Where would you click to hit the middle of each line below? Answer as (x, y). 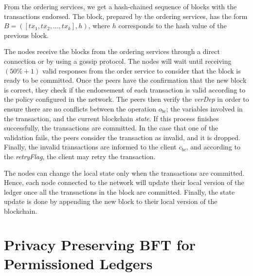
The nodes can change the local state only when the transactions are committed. (124, 173)
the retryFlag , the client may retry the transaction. (80, 156)
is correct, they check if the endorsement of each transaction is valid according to (125, 89)
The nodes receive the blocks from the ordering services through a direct (112, 51)
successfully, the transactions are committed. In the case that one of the (111, 128)
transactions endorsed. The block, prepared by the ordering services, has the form (126, 16)
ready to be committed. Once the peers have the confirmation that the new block (125, 80)
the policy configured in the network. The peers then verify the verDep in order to (126, 99)
